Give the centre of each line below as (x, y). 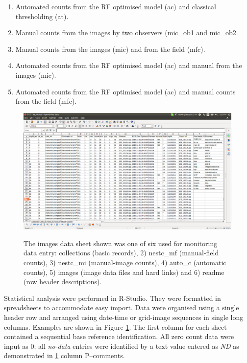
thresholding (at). (42, 16)
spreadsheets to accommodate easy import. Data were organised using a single (122, 307)
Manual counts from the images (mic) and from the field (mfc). (110, 49)
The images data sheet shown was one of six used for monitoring (121, 243)
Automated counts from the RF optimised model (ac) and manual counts (125, 91)
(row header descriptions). (63, 282)
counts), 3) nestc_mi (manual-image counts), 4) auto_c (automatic (125, 262)
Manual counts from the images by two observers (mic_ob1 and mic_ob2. (127, 33)
